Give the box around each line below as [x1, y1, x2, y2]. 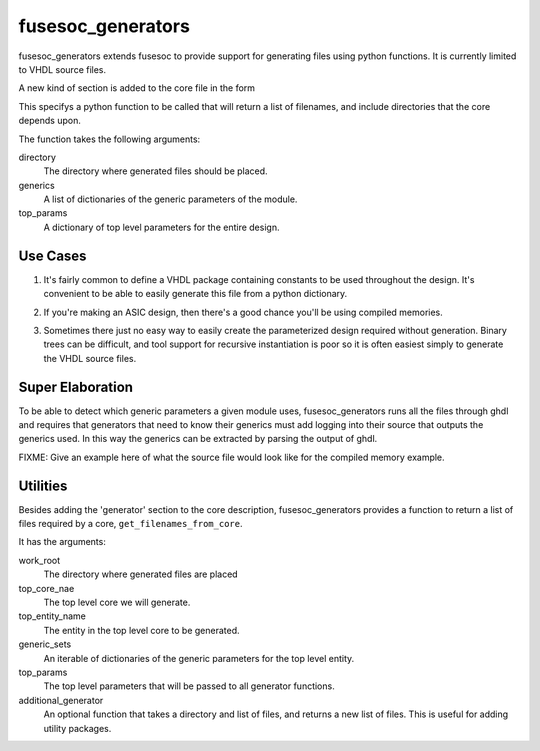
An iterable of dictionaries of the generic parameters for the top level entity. [43, 652, 355, 664]
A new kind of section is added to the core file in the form [18, 82, 255, 94]
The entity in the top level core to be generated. [43, 624, 240, 636]
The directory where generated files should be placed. [43, 165, 269, 177]
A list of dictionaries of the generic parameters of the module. [43, 193, 298, 205]
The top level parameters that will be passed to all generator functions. [43, 680, 335, 692]
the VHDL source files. [43, 352, 137, 364]
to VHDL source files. [18, 63, 107, 75]
